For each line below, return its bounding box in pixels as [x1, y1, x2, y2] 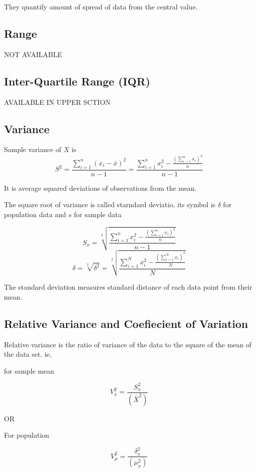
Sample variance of [4, 144, 62, 155]
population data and [4, 209, 66, 219]
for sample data [74, 209, 122, 219]
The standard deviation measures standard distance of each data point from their [4, 282, 253, 292]
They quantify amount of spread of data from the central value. [4, 1, 198, 11]
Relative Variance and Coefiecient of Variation [4, 315, 248, 331]
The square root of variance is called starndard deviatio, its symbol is [4, 199, 216, 210]
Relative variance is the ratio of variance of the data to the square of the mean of [4, 339, 252, 349]
